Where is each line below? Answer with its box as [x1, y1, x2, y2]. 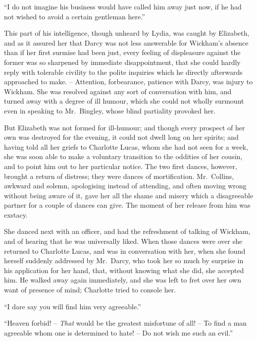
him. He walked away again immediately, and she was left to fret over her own [4, 275, 241, 285]
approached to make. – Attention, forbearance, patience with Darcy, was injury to [4, 76, 253, 87]
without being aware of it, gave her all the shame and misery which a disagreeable [4, 190, 254, 200]
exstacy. [4, 209, 28, 220]
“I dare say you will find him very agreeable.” [4, 301, 141, 311]
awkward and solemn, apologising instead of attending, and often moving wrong [4, 180, 247, 191]
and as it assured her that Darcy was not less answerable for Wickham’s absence [4, 37, 249, 48]
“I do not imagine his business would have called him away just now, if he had [4, 1, 242, 11]
